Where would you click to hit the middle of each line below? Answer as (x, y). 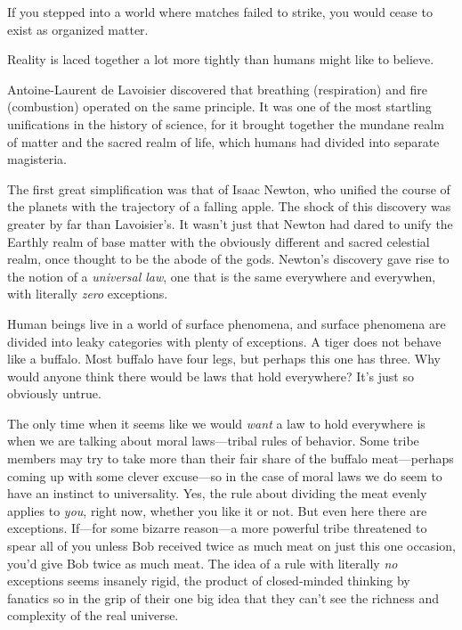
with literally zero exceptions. (88, 294)
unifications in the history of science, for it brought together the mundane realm (226, 123)
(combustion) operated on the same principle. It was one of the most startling (219, 106)
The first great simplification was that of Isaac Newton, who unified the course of (229, 188)
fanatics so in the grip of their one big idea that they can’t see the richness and (223, 597)
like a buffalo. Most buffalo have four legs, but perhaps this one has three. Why (224, 359)
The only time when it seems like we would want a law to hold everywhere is (216, 423)
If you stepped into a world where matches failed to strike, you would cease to (220, 12)
